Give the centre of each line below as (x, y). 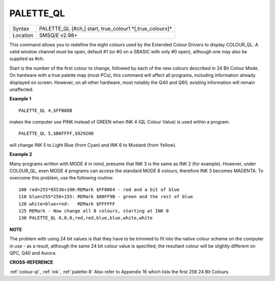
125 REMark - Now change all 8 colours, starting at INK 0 (94, 211)
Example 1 (20, 99)
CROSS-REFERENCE (31, 262)
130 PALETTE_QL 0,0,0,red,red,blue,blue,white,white (86, 218)
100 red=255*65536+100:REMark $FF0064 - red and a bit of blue (99, 190)
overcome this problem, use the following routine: (62, 178)
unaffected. (22, 89)
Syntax (21, 28)
